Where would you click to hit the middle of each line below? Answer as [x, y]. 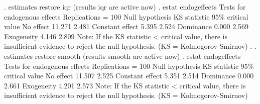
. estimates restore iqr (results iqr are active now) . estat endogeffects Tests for [125, 7]
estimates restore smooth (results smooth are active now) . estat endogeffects [122, 56]
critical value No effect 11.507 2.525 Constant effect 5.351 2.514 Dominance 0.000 [129, 76]
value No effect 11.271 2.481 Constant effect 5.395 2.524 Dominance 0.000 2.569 [126, 26]
